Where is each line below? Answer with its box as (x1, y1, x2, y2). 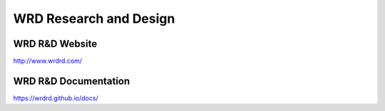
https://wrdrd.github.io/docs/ (13, 93, 99, 102)
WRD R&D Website (13, 38, 98, 50)
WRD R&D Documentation (13, 75, 130, 87)
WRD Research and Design (13, 11, 175, 26)
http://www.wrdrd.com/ (13, 57, 82, 65)
